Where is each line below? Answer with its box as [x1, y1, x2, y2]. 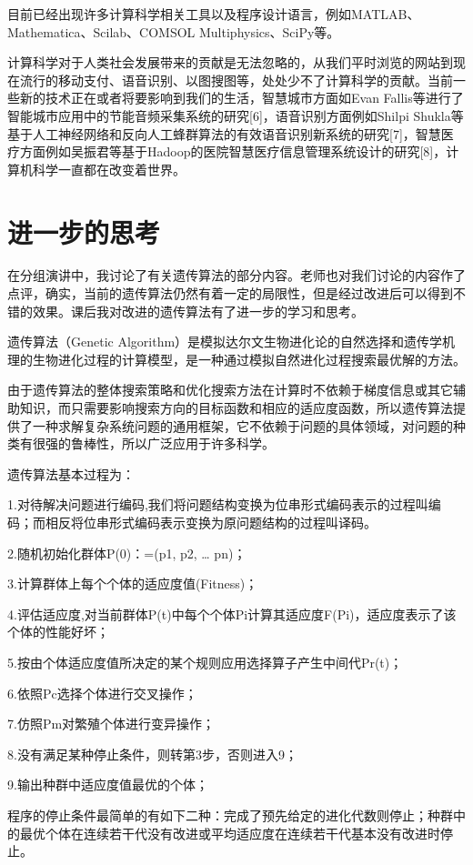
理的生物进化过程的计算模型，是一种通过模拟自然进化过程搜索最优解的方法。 [7, 349, 466, 368]
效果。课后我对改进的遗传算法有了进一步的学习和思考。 [32, 301, 364, 320]
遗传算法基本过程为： [7, 464, 135, 483]
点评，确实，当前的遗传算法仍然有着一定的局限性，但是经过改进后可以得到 [7, 284, 453, 303]
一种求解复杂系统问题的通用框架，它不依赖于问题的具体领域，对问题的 [32, 416, 453, 435]
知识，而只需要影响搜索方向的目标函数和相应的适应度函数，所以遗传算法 [19, 398, 453, 417]
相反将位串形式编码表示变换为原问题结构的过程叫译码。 [45, 513, 377, 531]
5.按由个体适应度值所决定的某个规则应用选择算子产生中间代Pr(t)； [7, 652, 403, 671]
